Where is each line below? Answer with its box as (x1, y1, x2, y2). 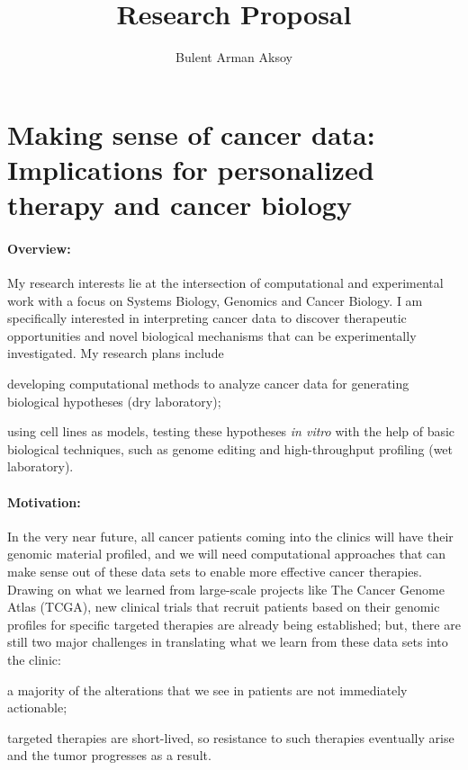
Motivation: (7, 492, 81, 511)
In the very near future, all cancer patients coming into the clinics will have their (7, 526, 454, 545)
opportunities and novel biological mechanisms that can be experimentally (7, 326, 417, 345)
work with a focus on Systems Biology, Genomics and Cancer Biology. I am (7, 291, 423, 309)
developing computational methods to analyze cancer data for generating (7, 374, 409, 393)
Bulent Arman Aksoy (175, 48, 292, 67)
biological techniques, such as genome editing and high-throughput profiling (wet (7, 439, 454, 458)
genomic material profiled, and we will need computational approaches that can (7, 544, 446, 563)
